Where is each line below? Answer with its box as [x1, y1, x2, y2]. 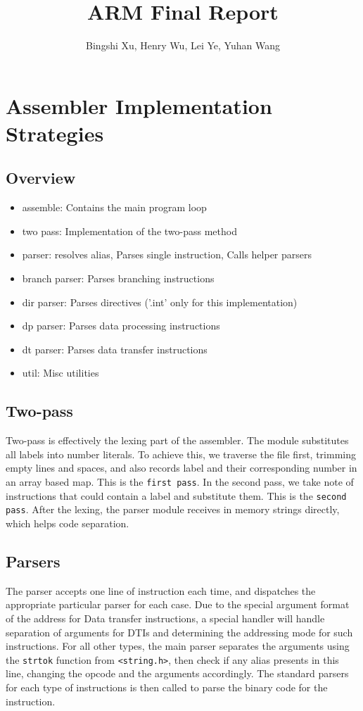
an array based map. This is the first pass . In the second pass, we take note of [6, 474, 354, 489]
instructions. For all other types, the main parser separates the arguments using [6, 638, 350, 653]
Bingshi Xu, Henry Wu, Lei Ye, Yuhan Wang [86, 38, 280, 53]
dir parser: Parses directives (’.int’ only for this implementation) [22, 294, 298, 309]
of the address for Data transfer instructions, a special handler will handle [6, 610, 325, 625]
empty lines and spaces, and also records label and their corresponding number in [6, 460, 357, 475]
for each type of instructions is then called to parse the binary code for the [6, 680, 328, 695]
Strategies [6, 118, 104, 147]
